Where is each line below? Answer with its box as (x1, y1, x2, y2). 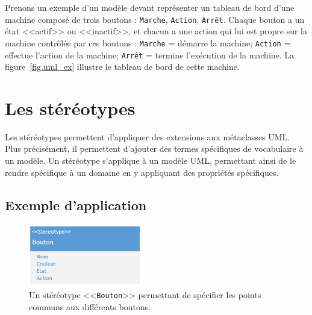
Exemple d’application (5, 195, 147, 214)
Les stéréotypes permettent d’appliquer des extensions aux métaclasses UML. (5, 130, 290, 143)
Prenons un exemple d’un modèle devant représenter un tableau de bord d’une (5, 1, 295, 13)
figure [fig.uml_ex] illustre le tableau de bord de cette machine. (5, 60, 240, 73)
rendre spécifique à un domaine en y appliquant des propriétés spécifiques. (5, 166, 279, 178)
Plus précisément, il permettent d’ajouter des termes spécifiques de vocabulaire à (5, 142, 304, 155)
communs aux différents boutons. (29, 301, 151, 313)
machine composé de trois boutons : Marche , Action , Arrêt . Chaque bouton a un (5, 13, 305, 25)
